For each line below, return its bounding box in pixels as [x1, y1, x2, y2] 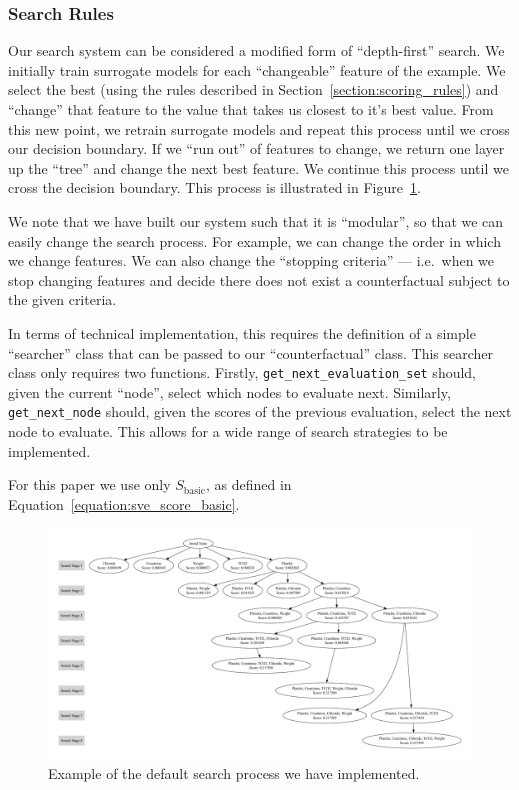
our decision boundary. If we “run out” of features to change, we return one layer [8, 138, 505, 159]
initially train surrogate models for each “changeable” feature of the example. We [8, 59, 506, 80]
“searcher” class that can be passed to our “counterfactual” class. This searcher [8, 342, 494, 363]
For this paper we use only [8, 474, 171, 495]
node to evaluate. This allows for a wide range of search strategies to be [8, 421, 448, 442]
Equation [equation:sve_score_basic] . [8, 493, 240, 514]
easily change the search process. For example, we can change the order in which [8, 230, 501, 251]
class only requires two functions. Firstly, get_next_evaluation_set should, [8, 362, 477, 383]
